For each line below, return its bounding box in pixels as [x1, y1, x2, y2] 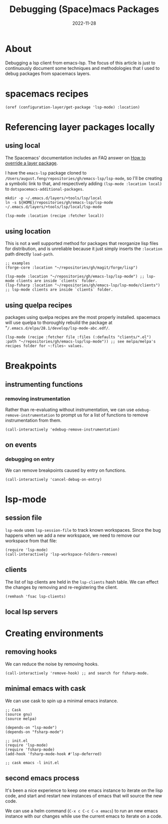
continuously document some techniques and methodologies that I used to [5, 65, 160, 71]
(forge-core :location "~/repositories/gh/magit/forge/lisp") [5, 265, 138, 270]
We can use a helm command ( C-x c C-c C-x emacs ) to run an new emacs [5, 807, 158, 813]
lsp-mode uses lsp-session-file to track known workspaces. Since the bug [5, 527, 161, 533]
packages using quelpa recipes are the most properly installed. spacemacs [5, 314, 160, 320]
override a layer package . [5, 160, 58, 166]
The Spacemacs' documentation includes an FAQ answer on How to [5, 154, 146, 160]
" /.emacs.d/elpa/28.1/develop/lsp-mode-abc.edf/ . [5, 325, 110, 331]
